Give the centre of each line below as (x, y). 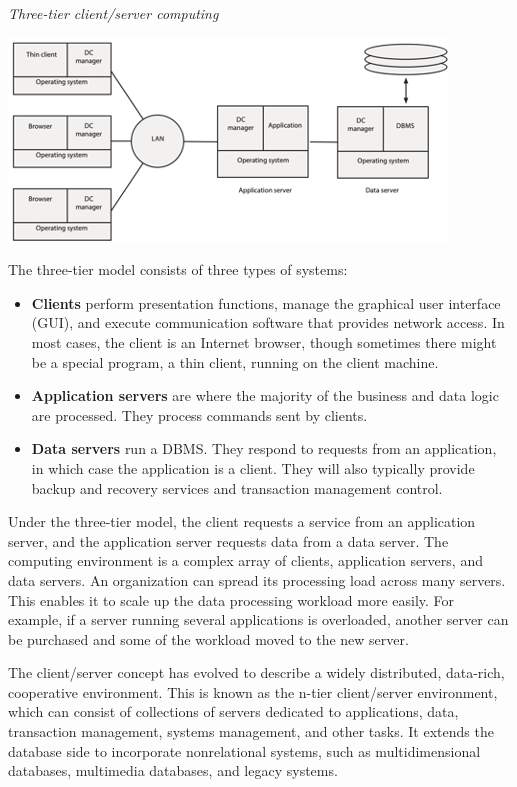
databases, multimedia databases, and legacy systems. (173, 770)
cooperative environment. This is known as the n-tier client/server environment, (253, 691)
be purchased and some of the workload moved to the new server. (208, 638)
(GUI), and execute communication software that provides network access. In (268, 322)
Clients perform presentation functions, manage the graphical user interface (266, 302)
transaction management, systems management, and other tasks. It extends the (251, 731)
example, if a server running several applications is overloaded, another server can (258, 619)
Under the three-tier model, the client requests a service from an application (242, 521)
